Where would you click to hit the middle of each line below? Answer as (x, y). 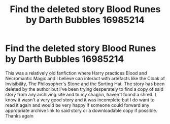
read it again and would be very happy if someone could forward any (77, 105)
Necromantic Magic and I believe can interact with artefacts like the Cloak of (85, 78)
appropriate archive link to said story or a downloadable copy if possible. (81, 110)
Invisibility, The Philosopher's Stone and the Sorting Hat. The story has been (85, 84)
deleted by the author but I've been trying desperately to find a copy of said (84, 89)
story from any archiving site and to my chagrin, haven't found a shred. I (81, 94)
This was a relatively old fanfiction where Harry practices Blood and (76, 73)
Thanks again (20, 116)
